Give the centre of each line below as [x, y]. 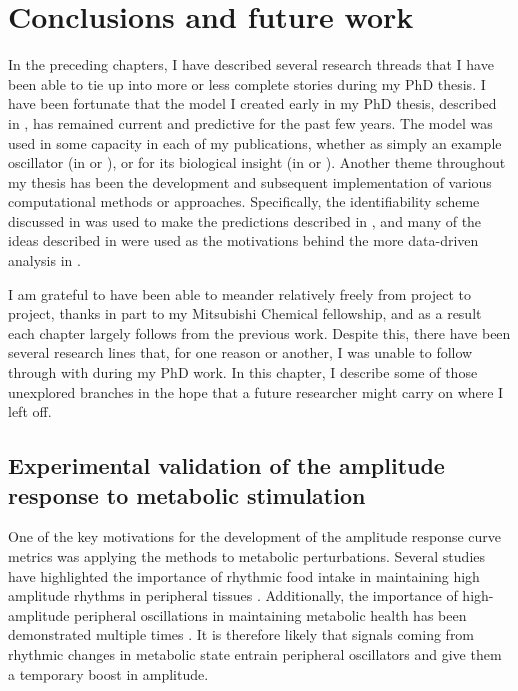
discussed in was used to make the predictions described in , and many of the [245, 220]
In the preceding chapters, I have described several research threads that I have [251, 64]
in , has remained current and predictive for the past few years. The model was [250, 122]
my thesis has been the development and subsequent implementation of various [250, 181]
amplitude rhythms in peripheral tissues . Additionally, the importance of [233, 595]
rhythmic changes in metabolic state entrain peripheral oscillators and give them [255, 653]
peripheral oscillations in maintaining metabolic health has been [270, 614]
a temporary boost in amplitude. [108, 673]
